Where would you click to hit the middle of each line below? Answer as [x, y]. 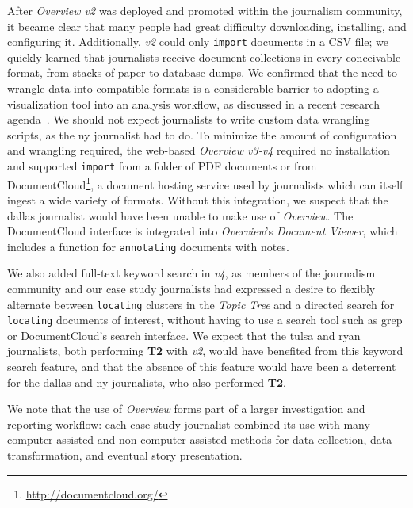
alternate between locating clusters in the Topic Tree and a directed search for [201, 304]
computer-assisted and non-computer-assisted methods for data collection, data [200, 439]
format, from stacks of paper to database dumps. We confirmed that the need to [203, 73]
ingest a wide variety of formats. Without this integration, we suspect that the [198, 199]
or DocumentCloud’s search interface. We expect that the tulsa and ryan [184, 335]
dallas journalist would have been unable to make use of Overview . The [180, 215]
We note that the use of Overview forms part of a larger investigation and [186, 409]
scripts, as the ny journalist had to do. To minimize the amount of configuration [202, 134]
